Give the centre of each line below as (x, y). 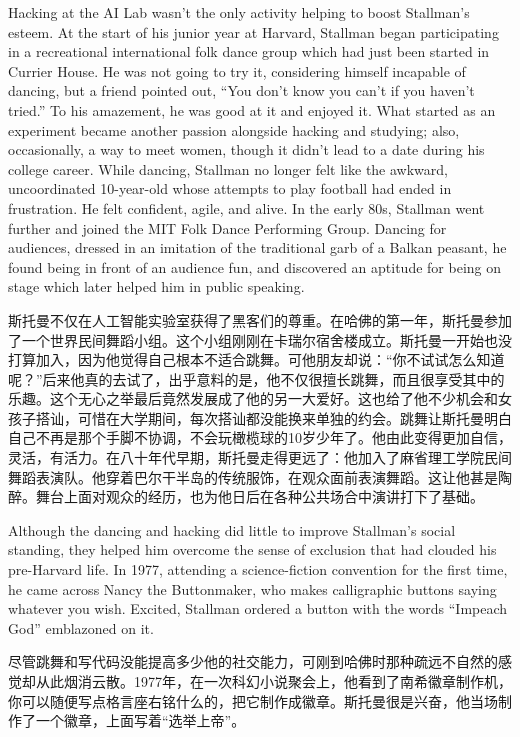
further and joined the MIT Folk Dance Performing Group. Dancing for (227, 227)
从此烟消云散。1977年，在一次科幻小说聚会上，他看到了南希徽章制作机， (273, 681)
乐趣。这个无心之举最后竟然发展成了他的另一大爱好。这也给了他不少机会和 (253, 398)
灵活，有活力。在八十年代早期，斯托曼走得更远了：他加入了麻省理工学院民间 (260, 457)
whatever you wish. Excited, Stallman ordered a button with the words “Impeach (258, 608)
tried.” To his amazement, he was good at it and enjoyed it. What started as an (252, 109)
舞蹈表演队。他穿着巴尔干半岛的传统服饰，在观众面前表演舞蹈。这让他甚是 (253, 476)
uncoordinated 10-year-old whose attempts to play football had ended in (230, 188)
